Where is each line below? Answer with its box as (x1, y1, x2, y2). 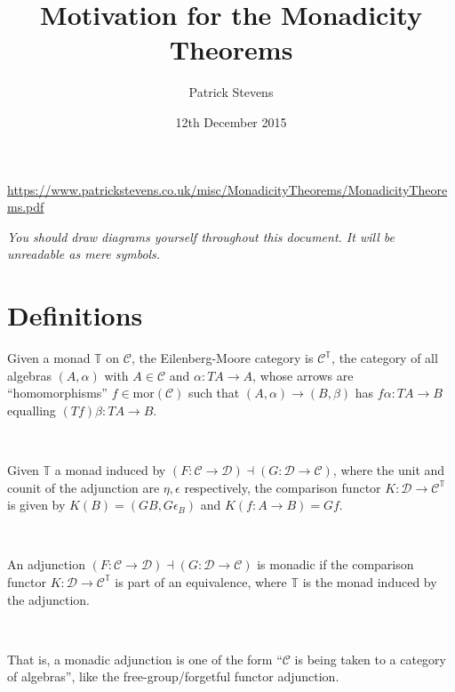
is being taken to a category (294, 649, 447, 668)
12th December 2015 (175, 112, 287, 131)
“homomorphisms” (7, 383, 108, 402)
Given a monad (7, 349, 91, 366)
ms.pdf (7, 197, 44, 216)
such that (188, 383, 240, 402)
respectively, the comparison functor (184, 478, 381, 496)
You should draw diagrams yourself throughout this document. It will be (7, 227, 395, 245)
